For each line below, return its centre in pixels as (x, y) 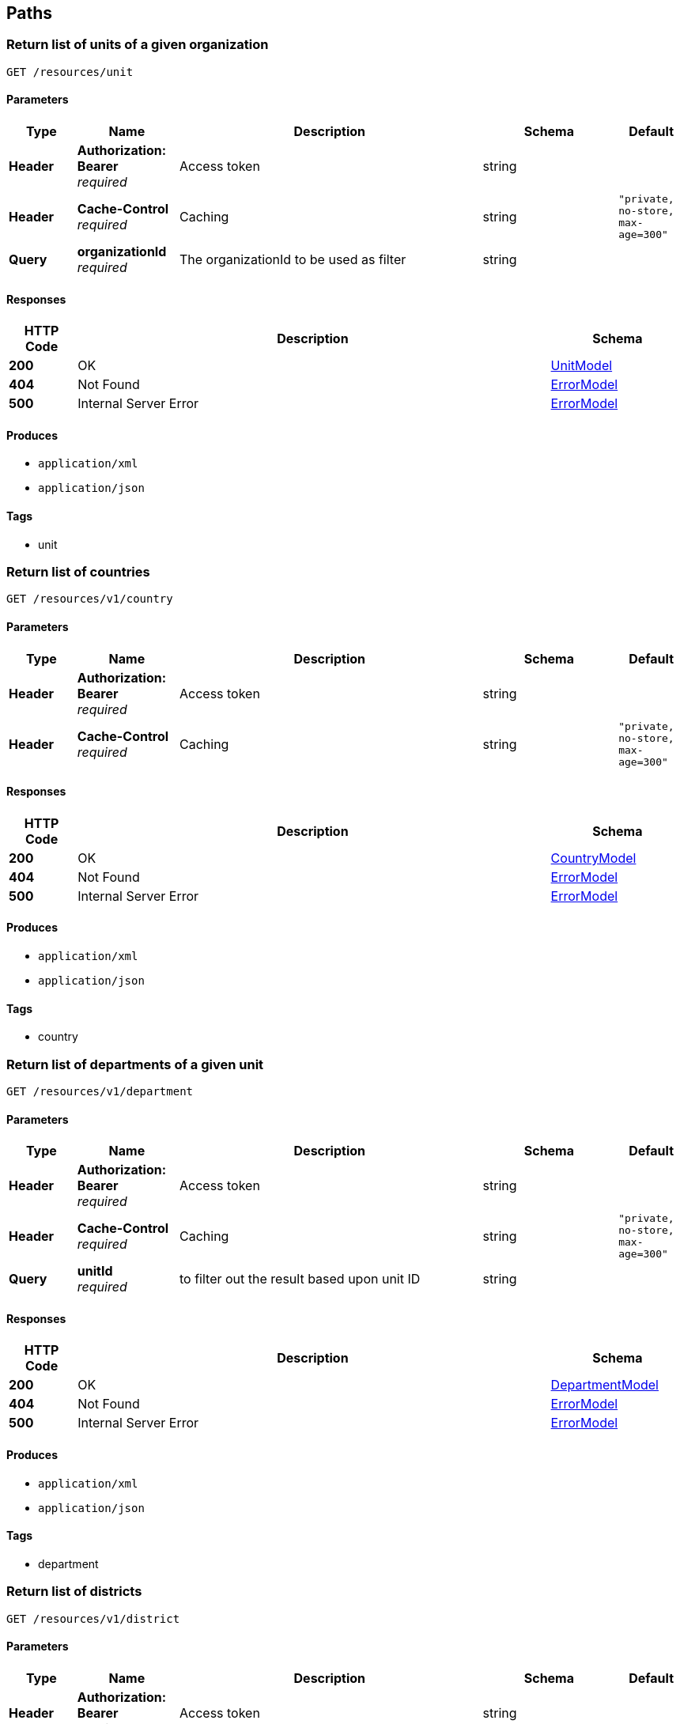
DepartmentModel (604, 1385)
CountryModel (593, 858)
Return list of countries (78, 572)
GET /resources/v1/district (93, 1618)
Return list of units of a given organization (138, 45)
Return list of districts (74, 1592)
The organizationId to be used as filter (293, 260)
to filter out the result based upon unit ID (300, 1279)
